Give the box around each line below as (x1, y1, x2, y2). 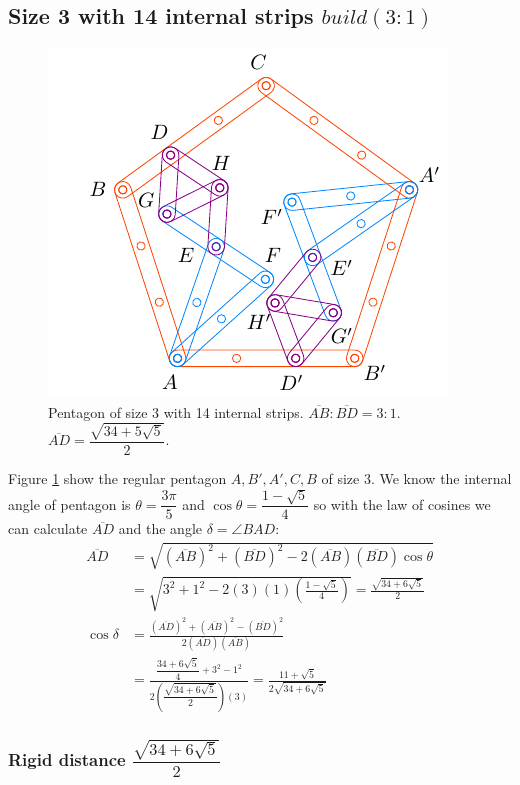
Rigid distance (8, 746, 126, 771)
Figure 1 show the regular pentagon (8, 468, 227, 489)
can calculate (8, 518, 88, 539)
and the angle (118, 518, 202, 539)
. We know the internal (370, 468, 512, 489)
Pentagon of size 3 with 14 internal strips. (48, 401, 304, 422)
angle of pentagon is (8, 493, 131, 514)
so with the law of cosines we (313, 493, 491, 514)
